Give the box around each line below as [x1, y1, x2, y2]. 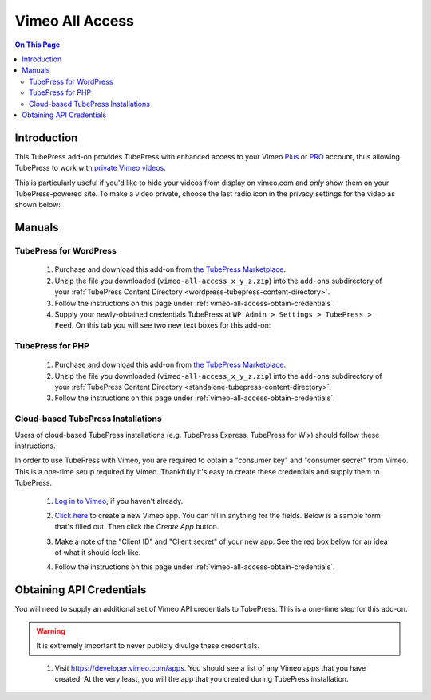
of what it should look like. [54, 548, 141, 557]
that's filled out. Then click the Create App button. [54, 522, 219, 532]
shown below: [14, 200, 61, 210]
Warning [36, 626, 65, 635]
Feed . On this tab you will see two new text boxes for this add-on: [54, 321, 271, 330]
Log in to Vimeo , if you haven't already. [54, 496, 184, 505]
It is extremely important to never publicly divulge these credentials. [36, 641, 259, 651]
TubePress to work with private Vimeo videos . [14, 163, 167, 173]
